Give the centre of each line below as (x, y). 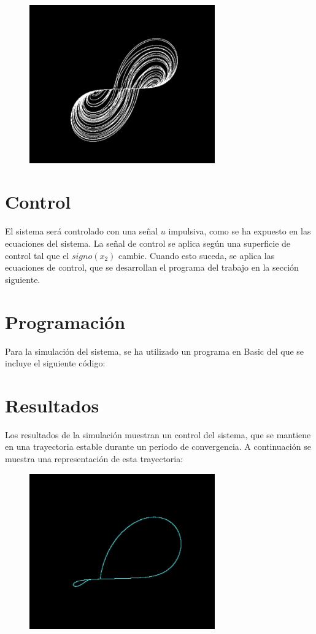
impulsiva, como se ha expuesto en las (240, 231)
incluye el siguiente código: (55, 363)
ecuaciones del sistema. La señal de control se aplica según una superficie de (148, 243)
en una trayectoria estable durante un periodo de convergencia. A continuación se (158, 447)
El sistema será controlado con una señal (82, 231)
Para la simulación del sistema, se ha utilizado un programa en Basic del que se (155, 351)
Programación (65, 321)
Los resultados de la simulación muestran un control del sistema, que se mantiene (158, 434)
